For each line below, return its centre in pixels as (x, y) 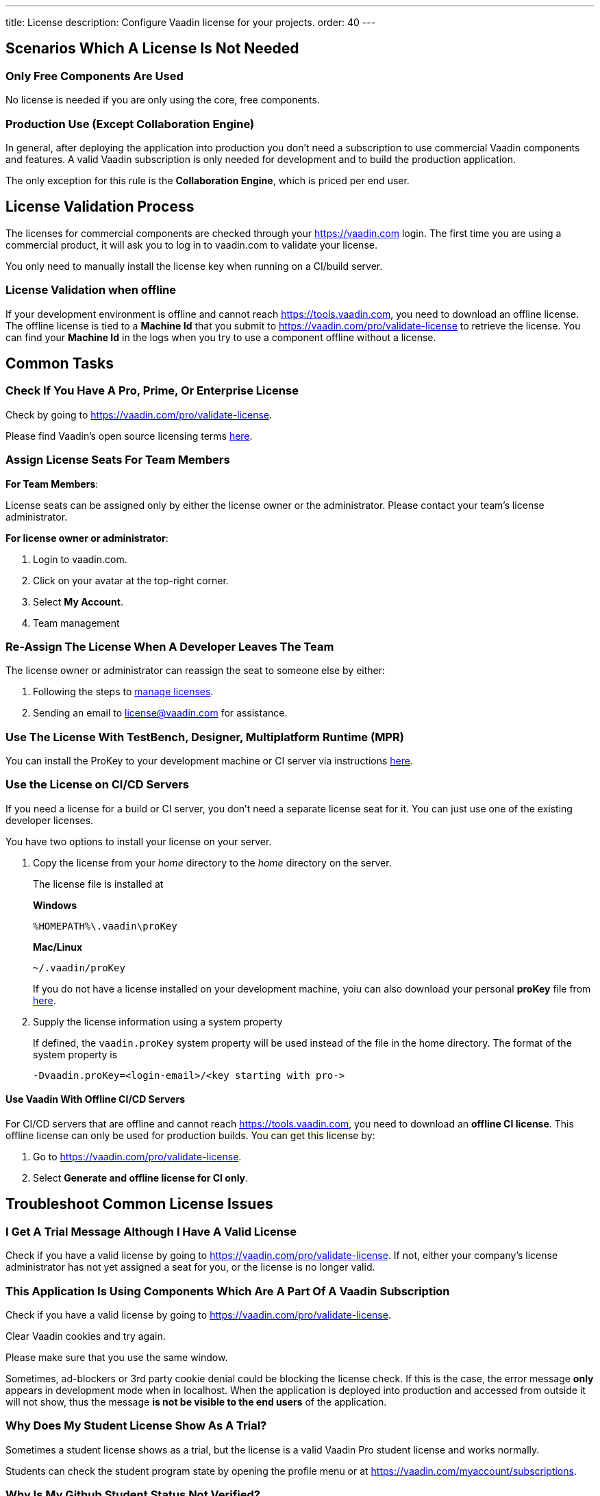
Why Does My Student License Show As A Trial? (136, 1426)
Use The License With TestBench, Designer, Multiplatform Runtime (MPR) (205, 737)
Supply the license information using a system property (158, 1021)
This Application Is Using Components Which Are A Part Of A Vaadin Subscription (228, 1291)
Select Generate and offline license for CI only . (141, 1178)
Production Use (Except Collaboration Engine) (130, 124)
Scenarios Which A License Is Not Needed (152, 49)
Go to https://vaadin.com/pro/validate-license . (137, 1157)
